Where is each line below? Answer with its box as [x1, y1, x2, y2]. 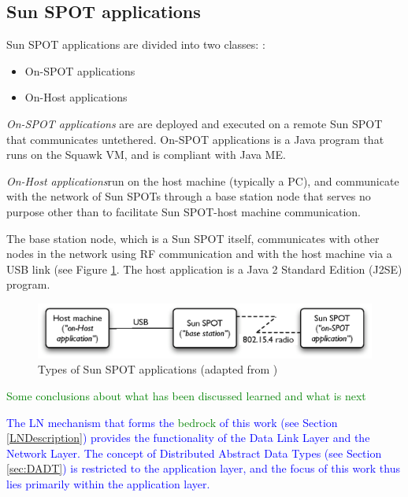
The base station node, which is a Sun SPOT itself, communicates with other [6, 230, 380, 246]
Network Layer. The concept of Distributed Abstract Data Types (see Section [6, 444, 382, 461]
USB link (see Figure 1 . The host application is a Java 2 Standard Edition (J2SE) [6, 260, 402, 277]
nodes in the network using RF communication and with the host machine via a [6, 245, 392, 262]
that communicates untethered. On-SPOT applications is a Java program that [6, 131, 384, 147]
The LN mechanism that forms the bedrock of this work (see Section [6, 414, 338, 430]
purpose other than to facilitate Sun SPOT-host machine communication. [6, 203, 362, 219]
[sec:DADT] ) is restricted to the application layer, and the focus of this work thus [6, 460, 400, 477]
